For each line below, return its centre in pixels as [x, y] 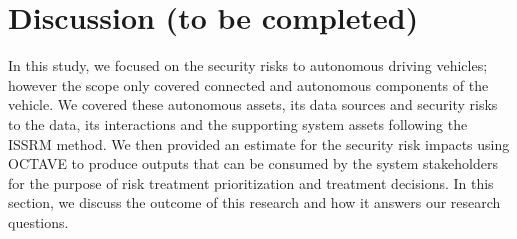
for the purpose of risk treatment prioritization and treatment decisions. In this [251, 182]
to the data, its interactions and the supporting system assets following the [238, 123]
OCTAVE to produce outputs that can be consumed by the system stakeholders [253, 163]
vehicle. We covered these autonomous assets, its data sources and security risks [253, 104]
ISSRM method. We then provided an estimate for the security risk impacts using [259, 143]
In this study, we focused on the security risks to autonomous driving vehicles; [248, 65]
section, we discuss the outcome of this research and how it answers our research [254, 202]
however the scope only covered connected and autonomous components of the [248, 84]
